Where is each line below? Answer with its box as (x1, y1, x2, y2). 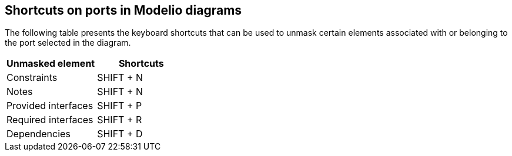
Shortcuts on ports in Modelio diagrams (5, 3, 242, 18)
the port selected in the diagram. (5, 38, 131, 48)
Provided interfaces (6, 100, 93, 112)
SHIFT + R (97, 114, 142, 126)
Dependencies (6, 128, 71, 140)
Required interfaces (6, 114, 93, 126)
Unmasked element (6, 57, 95, 70)
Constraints (6, 72, 58, 84)
